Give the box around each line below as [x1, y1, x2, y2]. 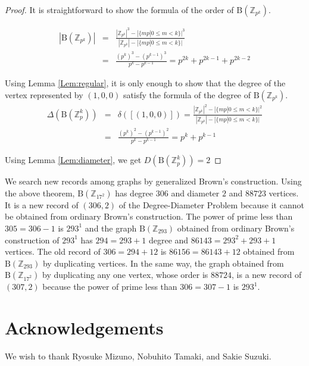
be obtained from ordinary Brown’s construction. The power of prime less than [5, 210, 293, 223]
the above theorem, [5, 186, 75, 199]
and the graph [85, 221, 137, 234]
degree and [148, 233, 189, 246]
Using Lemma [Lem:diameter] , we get [5, 154, 142, 166]
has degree [115, 186, 154, 199]
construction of [5, 233, 60, 246]
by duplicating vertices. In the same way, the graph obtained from [42, 256, 284, 269]
